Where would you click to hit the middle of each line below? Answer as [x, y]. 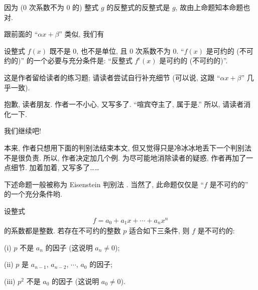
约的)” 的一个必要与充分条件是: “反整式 [68, 60]
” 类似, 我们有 [82, 34]
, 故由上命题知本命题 [209, 7]
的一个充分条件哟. [33, 194]
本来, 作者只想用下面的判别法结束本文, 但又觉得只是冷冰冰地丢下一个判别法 [128, 147]
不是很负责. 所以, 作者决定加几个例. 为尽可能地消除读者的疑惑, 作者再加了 [125, 157]
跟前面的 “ [21, 34]
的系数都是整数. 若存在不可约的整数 [62, 231]
